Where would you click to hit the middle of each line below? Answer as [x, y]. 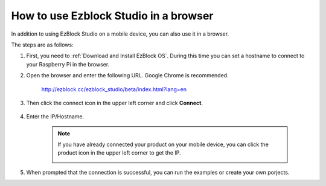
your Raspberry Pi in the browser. [68, 64]
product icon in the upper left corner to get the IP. [119, 153]
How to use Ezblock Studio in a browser [112, 16]
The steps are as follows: [42, 45]
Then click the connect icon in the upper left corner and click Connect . [115, 103]
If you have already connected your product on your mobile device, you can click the [163, 144]
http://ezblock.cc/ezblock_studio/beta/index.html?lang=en [114, 89]
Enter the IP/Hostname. [55, 117]
